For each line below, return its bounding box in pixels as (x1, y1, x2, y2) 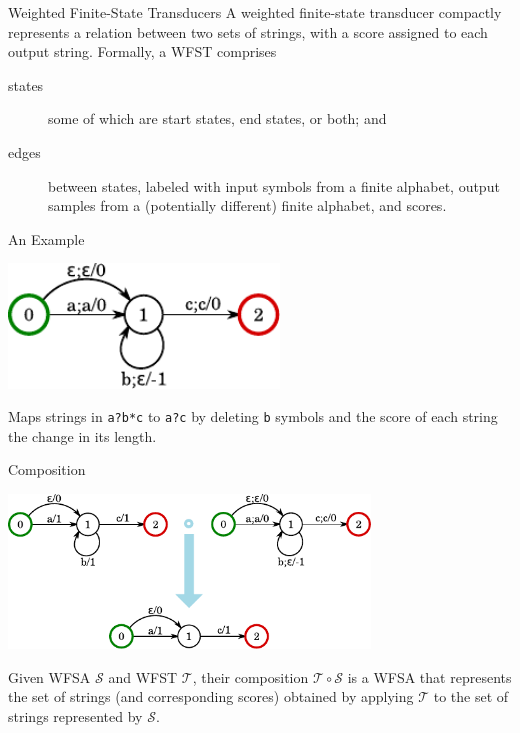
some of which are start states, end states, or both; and (48, 108, 387, 129)
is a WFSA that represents (347, 666, 512, 687)
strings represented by (8, 705, 143, 726)
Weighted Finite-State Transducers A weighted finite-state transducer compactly (8, 2, 502, 22)
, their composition (192, 666, 309, 687)
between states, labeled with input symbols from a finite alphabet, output (48, 175, 500, 196)
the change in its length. (8, 425, 157, 446)
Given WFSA (8, 666, 91, 687)
